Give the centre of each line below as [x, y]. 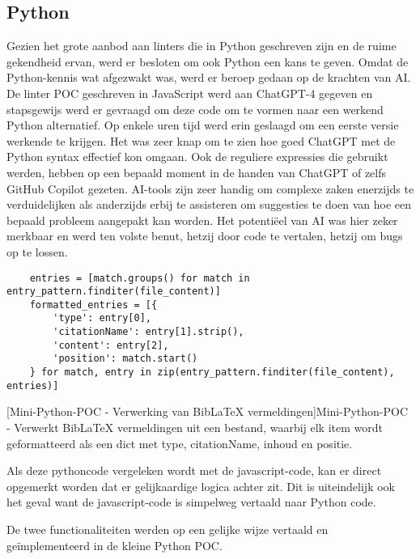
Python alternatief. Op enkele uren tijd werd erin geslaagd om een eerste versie [203, 125]
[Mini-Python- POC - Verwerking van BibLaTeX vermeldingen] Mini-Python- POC [208, 411]
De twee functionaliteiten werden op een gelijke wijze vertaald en [168, 529]
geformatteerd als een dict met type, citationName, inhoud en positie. [180, 443]
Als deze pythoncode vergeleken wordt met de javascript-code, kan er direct [194, 470]
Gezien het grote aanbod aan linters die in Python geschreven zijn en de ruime [202, 46]
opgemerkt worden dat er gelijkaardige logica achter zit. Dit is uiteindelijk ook [201, 486]
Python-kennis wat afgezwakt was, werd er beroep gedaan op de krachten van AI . [209, 77]
